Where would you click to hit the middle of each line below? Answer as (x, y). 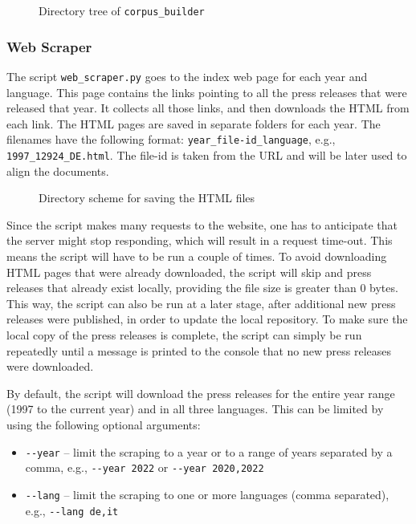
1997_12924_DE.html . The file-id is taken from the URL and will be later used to (207, 154)
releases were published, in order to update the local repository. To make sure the (207, 319)
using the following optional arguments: (104, 424)
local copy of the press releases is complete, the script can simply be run (184, 334)
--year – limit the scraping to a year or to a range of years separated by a (209, 451)
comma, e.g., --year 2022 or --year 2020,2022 (145, 467)
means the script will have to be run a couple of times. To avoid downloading (197, 256)
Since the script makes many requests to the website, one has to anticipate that (202, 224)
